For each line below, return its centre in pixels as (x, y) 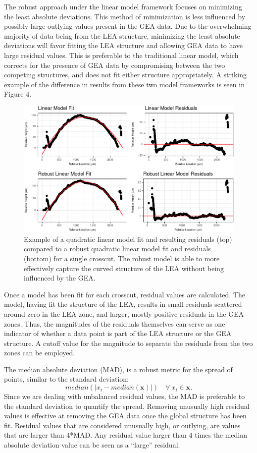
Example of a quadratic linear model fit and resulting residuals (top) (128, 239)
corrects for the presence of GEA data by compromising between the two (115, 65)
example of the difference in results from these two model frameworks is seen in (124, 84)
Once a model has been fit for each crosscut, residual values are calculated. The (125, 294)
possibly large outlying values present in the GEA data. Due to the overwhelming (128, 26)
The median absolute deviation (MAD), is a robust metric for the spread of (118, 369)
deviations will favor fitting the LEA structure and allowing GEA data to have (124, 45)
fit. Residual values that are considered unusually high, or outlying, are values (122, 425)
